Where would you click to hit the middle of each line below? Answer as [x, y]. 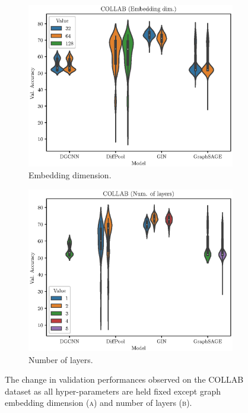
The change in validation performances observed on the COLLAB [124, 379]
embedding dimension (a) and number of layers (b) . [98, 403]
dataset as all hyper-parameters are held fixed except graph [113, 391]
